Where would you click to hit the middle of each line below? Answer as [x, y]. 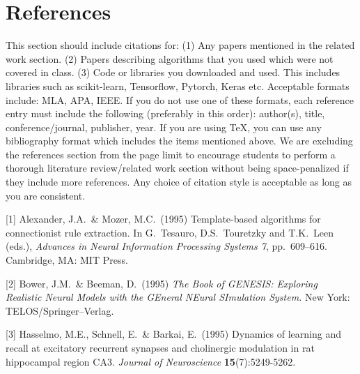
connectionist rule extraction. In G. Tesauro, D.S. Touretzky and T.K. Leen [170, 232]
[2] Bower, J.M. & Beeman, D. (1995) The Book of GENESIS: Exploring [162, 283]
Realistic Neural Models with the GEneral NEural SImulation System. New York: [178, 297]
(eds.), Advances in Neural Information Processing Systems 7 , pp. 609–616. [166, 246]
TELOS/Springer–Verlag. [60, 310]
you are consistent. [46, 195]
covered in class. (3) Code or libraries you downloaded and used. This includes [173, 72]
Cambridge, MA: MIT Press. [67, 260]
